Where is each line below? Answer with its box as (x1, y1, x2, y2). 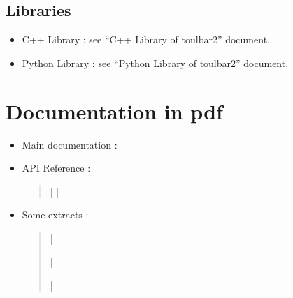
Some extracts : (22, 207, 89, 222)
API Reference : (22, 161, 91, 175)
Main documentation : (22, 137, 117, 151)
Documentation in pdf (6, 96, 223, 125)
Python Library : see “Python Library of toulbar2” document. (22, 55, 289, 70)
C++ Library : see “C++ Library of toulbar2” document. (22, 32, 270, 47)
